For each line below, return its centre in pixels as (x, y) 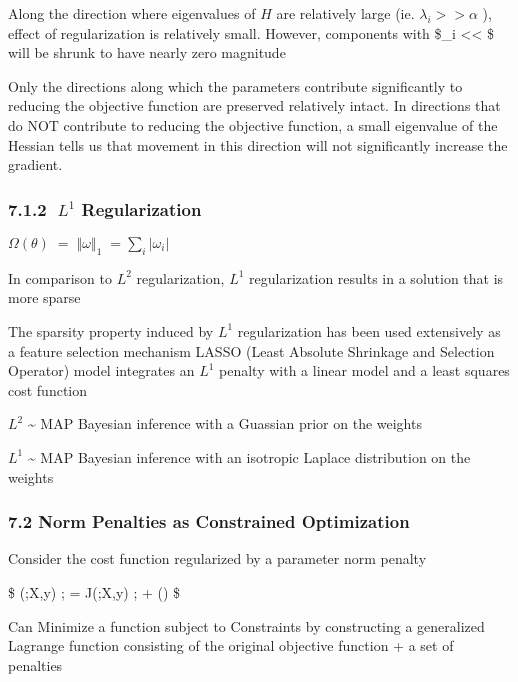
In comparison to (60, 277)
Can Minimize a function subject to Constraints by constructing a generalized (246, 625)
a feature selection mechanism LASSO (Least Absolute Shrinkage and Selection (251, 350)
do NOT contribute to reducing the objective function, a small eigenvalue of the (253, 124)
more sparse (44, 297)
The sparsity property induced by (111, 330)
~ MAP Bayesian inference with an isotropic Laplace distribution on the (249, 456)
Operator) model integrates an (101, 370)
